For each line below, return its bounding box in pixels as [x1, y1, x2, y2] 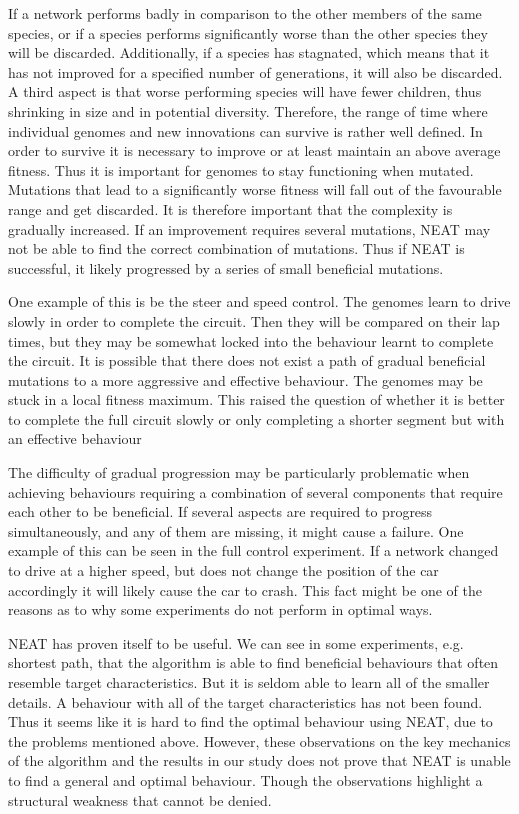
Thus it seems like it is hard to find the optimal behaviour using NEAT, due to [8, 711, 493, 732]
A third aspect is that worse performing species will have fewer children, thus [8, 81, 482, 102]
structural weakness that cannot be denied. [8, 789, 272, 810]
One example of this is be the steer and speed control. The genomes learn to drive [8, 291, 511, 312]
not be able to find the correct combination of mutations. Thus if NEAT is [8, 238, 465, 259]
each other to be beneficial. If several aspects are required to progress [8, 501, 433, 522]
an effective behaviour [8, 428, 142, 449]
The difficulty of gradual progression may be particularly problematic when [8, 462, 470, 483]
